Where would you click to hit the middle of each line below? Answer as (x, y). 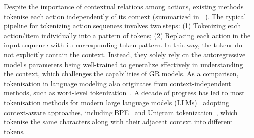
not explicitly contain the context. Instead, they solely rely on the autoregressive (125, 54)
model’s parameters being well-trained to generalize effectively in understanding (124, 64)
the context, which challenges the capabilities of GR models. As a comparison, (121, 74)
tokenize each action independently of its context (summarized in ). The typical (125, 16)
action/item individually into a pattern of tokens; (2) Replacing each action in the (127, 35)
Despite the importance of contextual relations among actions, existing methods (124, 6)
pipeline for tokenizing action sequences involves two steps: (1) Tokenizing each (123, 26)
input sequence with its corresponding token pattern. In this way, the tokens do (123, 45)
